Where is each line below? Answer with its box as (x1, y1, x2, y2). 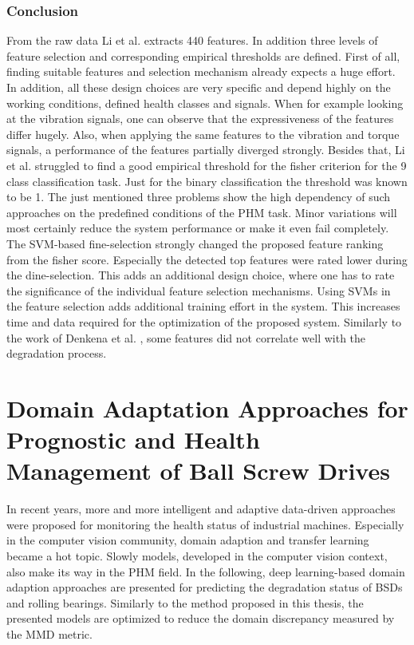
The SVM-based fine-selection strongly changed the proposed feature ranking (6, 235, 384, 251)
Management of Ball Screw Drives (6, 454, 390, 487)
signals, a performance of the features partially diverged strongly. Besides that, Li (6, 141, 405, 158)
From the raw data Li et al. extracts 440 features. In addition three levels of (6, 32, 378, 49)
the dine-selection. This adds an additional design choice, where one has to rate (6, 267, 395, 283)
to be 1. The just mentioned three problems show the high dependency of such (6, 188, 391, 205)
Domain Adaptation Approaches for (6, 391, 408, 424)
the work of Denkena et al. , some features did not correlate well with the (6, 329, 366, 346)
